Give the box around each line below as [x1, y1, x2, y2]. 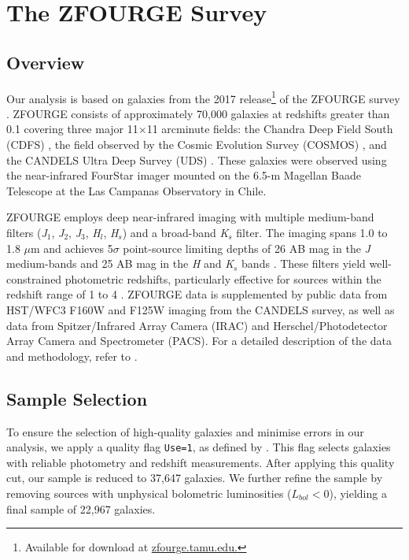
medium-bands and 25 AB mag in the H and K [6, 255, 234, 272]
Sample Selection [6, 386, 148, 410]
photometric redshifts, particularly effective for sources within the [64, 270, 381, 287]
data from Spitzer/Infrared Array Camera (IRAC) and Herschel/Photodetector [6, 317, 388, 333]
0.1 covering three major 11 [6, 121, 138, 137]
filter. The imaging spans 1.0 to [236, 224, 388, 240]
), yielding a [329, 484, 387, 501]
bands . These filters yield [241, 255, 366, 272]
